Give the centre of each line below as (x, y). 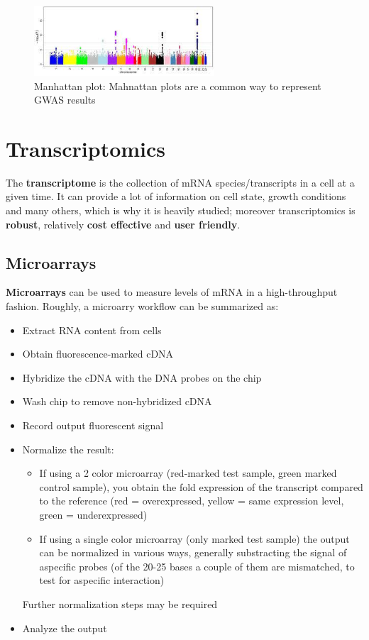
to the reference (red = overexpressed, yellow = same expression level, (192, 501)
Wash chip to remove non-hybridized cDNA (117, 401)
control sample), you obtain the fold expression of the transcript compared (201, 486)
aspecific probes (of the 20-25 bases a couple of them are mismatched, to (197, 566)
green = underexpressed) (93, 514)
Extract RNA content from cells (92, 330)
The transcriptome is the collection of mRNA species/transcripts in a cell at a (180, 182)
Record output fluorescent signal (93, 425)
